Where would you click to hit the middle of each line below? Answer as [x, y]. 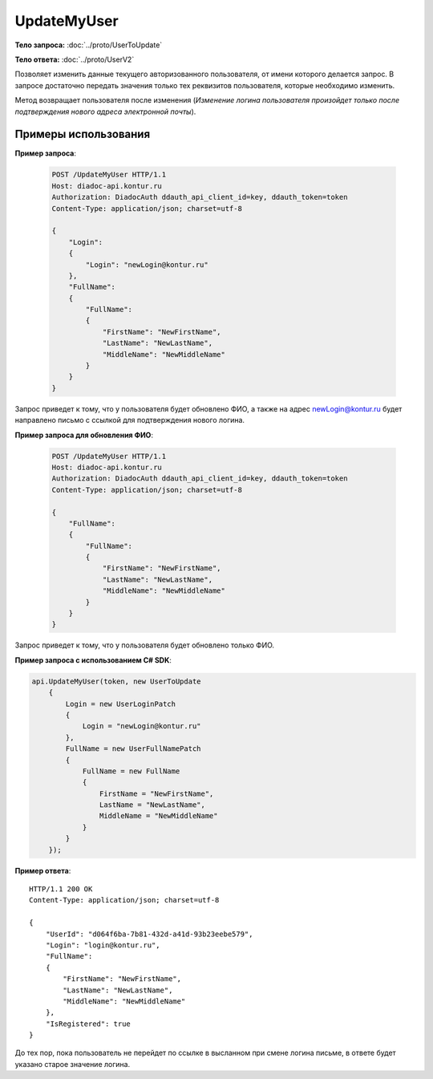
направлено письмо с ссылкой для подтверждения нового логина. [129, 420]
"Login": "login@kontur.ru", [103, 945]
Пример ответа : [43, 870]
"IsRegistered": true [88, 1024]
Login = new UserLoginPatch [121, 704]
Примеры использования [83, 134]
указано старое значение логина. [73, 1064]
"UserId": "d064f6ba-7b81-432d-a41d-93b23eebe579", [149, 934]
